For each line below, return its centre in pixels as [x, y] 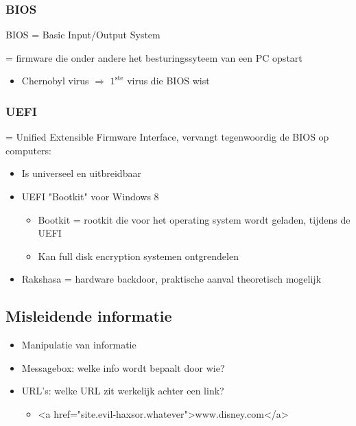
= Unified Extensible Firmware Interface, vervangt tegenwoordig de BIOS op [167, 137]
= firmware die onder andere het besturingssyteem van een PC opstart [154, 57]
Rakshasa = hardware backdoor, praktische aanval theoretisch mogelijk [171, 279]
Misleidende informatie [89, 316]
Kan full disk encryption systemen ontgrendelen [138, 256]
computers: [29, 150]
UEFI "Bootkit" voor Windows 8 [90, 196]
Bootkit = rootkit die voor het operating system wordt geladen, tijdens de [194, 219]
